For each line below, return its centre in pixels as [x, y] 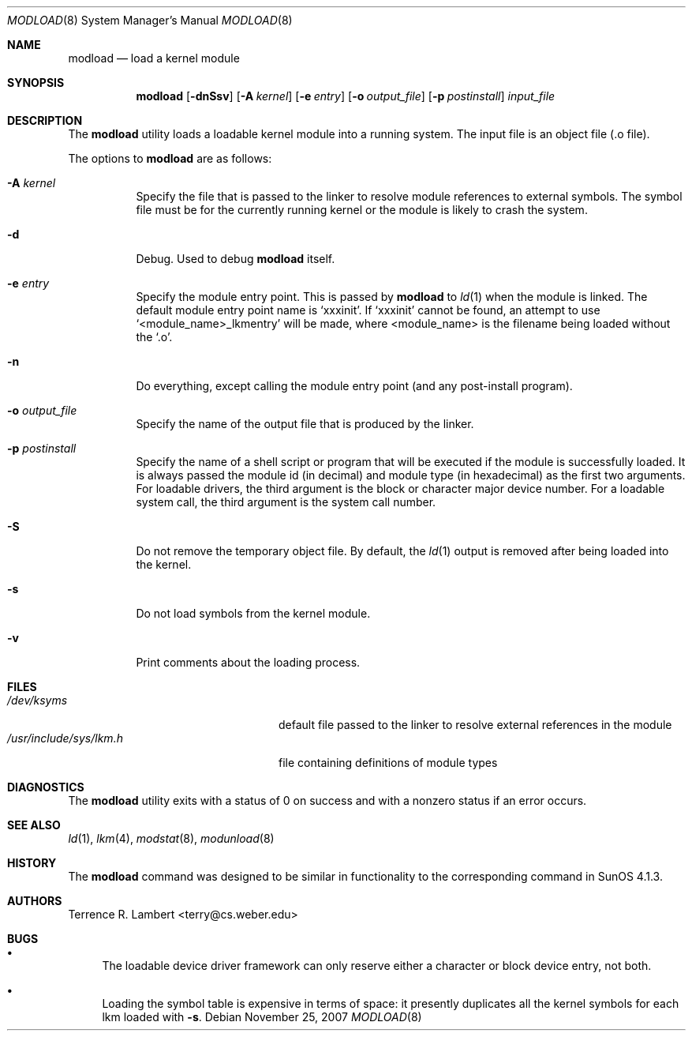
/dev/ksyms [37, 700]
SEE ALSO [34, 825]
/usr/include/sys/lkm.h [65, 738]
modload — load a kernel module [154, 58]
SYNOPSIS [36, 83]
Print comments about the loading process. [248, 662]
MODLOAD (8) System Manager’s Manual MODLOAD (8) [150, 20]
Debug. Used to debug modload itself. [236, 259]
